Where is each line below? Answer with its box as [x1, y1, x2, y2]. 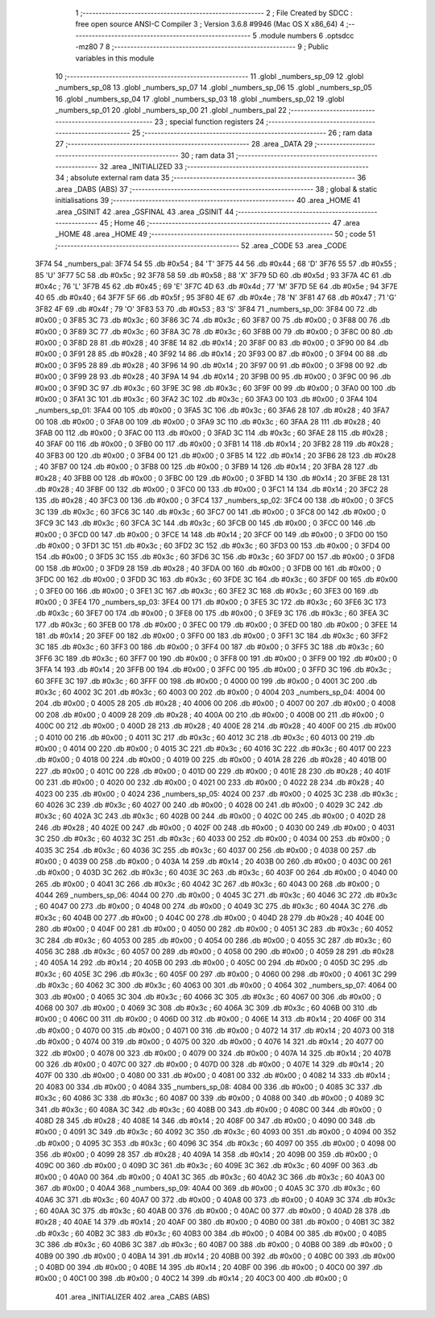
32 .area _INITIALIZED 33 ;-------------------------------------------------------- [99, 162, 370, 172]
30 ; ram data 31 [180, 150, 234, 160]
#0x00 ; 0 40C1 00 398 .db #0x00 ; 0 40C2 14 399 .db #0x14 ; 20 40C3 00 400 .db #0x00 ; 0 [35, 1274, 348, 1283]
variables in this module [75, 53, 155, 63]
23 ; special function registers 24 [154, 117, 265, 126]
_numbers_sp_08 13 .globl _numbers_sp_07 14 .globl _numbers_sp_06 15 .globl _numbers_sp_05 [55, 83, 372, 93]
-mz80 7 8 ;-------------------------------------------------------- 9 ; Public [75, 42, 329, 52]
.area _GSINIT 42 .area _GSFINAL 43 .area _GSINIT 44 [55, 206, 234, 217]
